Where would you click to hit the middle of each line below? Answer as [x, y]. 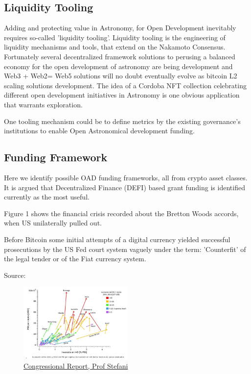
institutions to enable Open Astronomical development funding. [99, 131]
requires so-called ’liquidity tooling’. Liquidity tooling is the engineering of [115, 37]
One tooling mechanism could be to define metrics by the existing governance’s [122, 121]
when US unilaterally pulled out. [53, 223]
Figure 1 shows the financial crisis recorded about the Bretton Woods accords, [121, 213]
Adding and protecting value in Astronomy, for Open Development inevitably [120, 28]
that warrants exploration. [43, 104]
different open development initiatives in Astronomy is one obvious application [122, 95]
